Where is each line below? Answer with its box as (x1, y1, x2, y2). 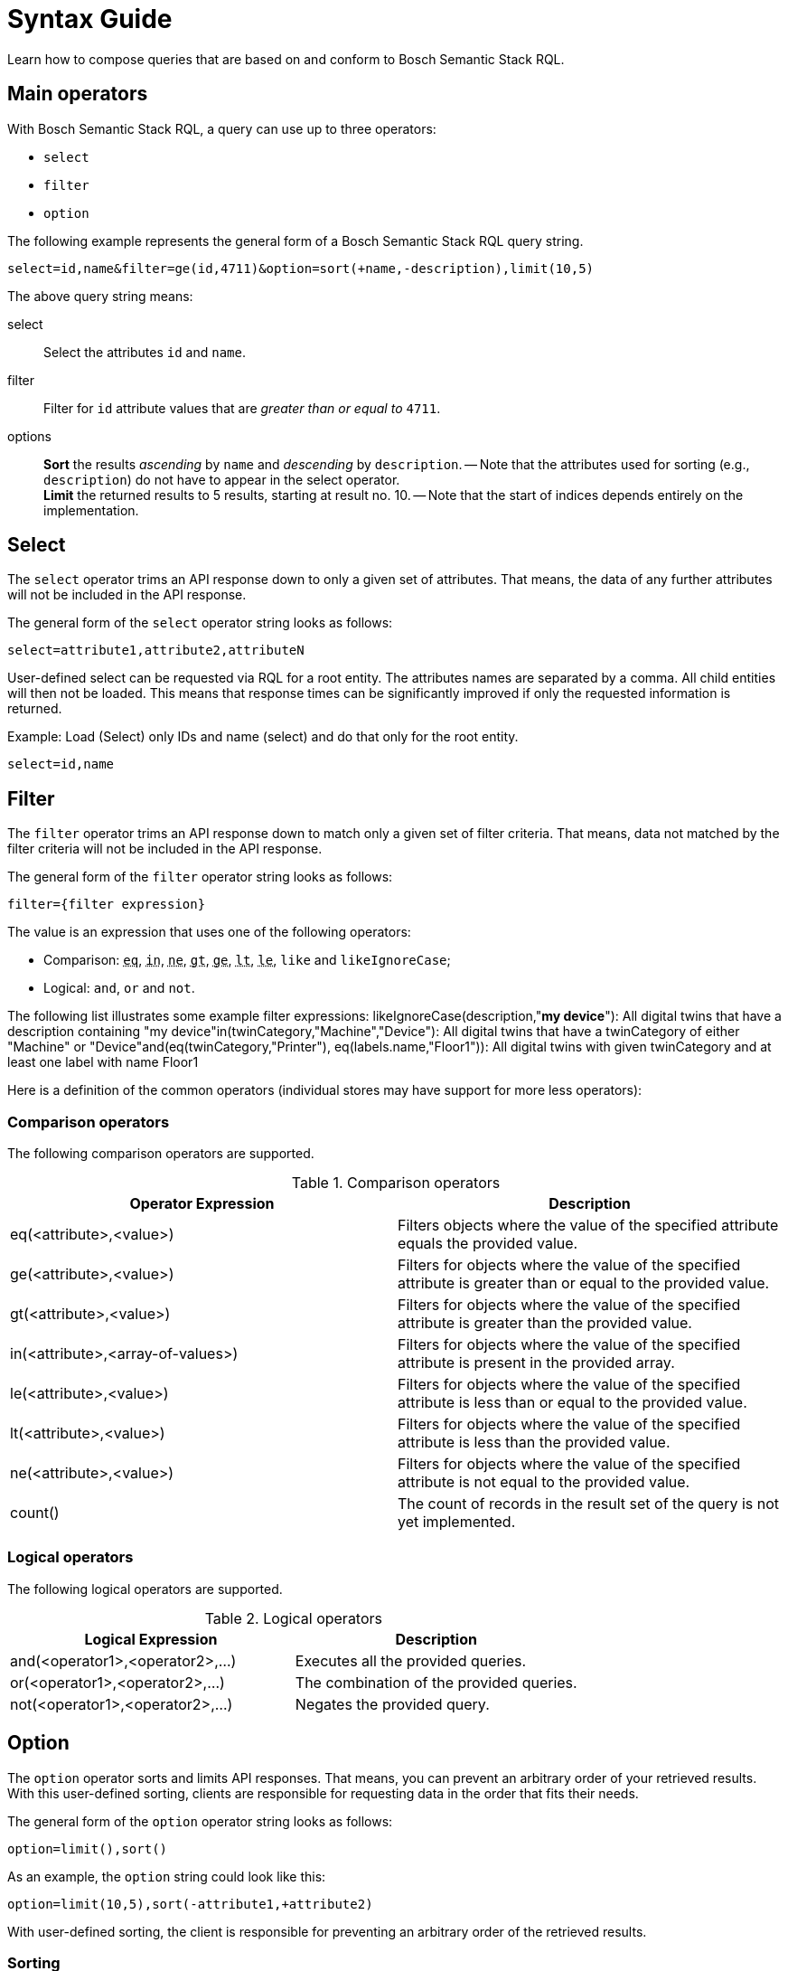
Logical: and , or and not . (43, 980, 195, 996)
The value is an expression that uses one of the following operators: (7, 924, 411, 940)
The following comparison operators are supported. (7, 1146, 314, 1162)
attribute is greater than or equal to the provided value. (398, 1274, 770, 1293)
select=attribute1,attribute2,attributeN (7, 643, 305, 658)
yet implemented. (398, 1513, 516, 1532)
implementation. (43, 502, 139, 518)
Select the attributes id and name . (43, 344, 246, 360)
